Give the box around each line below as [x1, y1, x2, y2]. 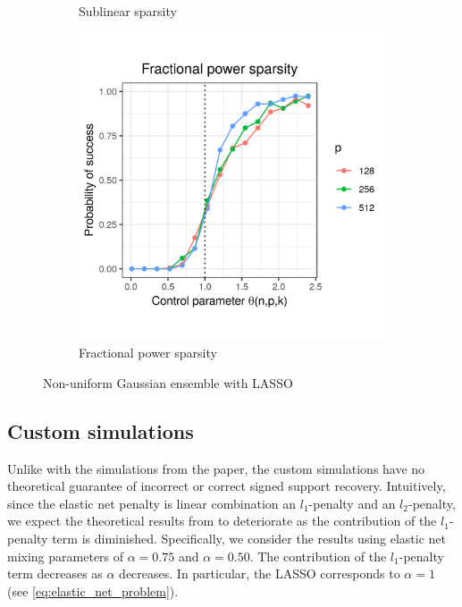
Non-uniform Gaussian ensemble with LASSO [43, 373, 293, 392]
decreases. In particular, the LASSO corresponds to [119, 564, 400, 583]
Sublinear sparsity [79, 2, 177, 20]
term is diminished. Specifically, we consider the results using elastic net [52, 528, 447, 547]
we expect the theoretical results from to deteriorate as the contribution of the [7, 511, 437, 530]
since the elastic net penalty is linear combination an [7, 493, 297, 512]
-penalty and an [308, 493, 396, 512]
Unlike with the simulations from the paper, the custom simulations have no [7, 459, 425, 477]
